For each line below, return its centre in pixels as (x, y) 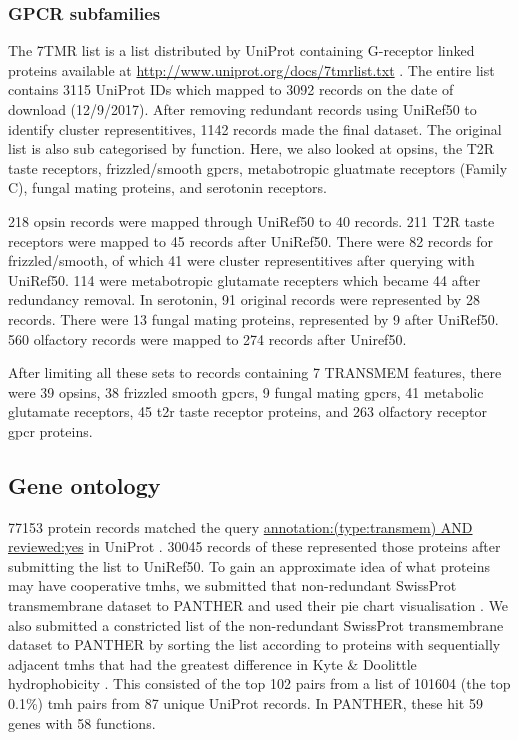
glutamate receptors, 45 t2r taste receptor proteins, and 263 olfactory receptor (247, 411)
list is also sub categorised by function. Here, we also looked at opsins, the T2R (251, 148)
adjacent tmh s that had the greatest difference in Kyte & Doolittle (212, 663)
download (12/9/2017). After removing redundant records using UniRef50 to (242, 109)
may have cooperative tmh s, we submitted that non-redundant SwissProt (232, 585)
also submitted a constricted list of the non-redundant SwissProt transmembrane (256, 624)
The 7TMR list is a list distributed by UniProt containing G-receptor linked (241, 50)
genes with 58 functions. (82, 722)
